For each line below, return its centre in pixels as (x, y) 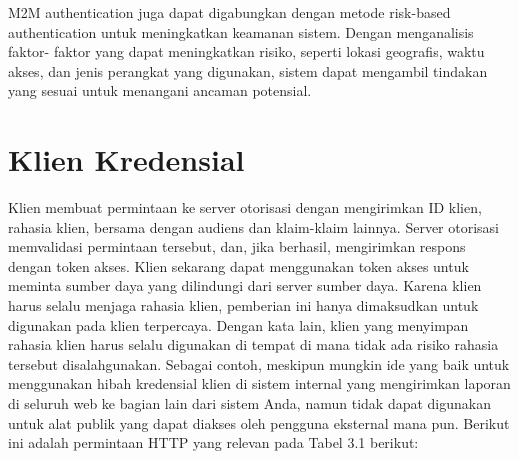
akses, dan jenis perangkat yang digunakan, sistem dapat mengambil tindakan (248, 70)
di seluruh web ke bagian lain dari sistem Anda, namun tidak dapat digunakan (249, 403)
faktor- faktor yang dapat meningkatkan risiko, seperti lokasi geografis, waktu (246, 51)
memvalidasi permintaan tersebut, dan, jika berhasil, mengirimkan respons (237, 246)
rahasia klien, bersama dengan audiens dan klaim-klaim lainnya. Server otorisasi (254, 226)
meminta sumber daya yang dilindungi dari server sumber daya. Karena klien (245, 285)
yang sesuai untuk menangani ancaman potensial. (160, 90)
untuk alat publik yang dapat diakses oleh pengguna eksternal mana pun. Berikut (259, 422)
